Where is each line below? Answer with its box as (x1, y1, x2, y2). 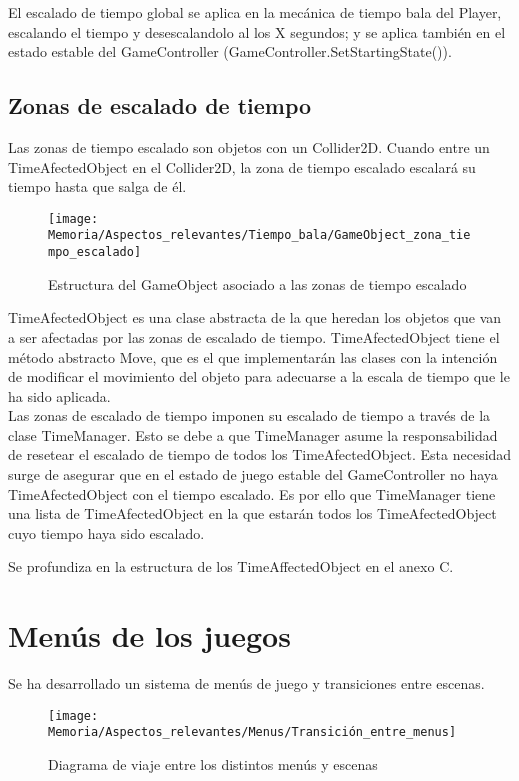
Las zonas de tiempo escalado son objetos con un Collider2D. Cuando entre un (8, 136, 490, 157)
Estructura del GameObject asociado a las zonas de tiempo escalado (48, 273, 467, 294)
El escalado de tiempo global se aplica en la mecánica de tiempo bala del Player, (8, 2, 502, 22)
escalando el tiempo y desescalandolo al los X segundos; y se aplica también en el (8, 21, 506, 42)
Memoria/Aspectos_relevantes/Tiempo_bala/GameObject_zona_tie (48, 228, 471, 243)
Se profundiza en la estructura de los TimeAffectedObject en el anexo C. (8, 556, 454, 577)
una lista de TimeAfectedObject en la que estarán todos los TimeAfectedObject (8, 503, 497, 524)
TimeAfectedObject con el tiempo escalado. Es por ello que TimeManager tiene (8, 483, 496, 504)
